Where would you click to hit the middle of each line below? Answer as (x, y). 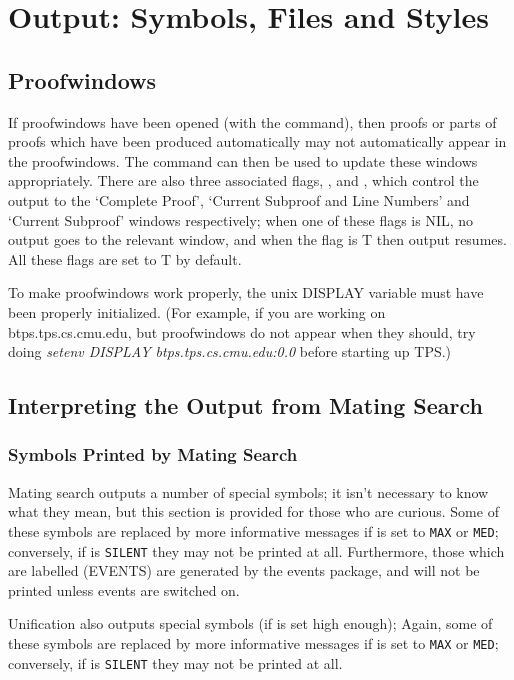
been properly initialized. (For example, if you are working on (197, 311)
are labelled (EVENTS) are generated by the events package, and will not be (244, 570)
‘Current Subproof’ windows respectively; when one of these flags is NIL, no (241, 219)
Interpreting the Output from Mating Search (246, 405)
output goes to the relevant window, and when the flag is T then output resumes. (257, 239)
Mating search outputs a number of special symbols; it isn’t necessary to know (248, 491)
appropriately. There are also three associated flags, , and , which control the (243, 180)
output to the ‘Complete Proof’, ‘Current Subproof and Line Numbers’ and (239, 199)
